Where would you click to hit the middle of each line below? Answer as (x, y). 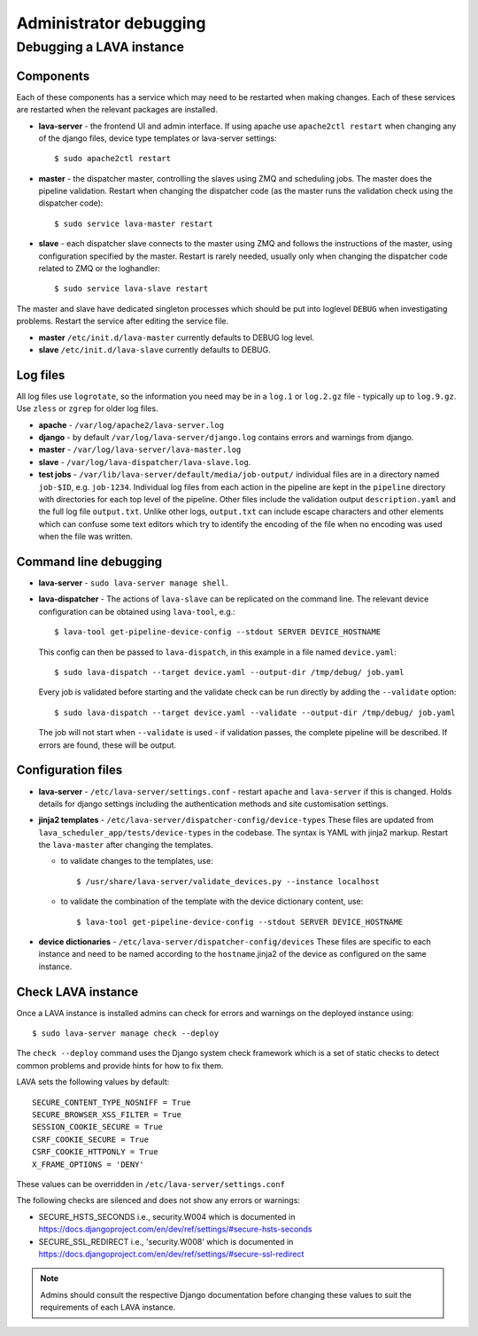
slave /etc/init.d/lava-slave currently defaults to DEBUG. (154, 349)
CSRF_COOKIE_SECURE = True (91, 1139)
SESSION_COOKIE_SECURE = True (98, 1127)
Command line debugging (89, 561)
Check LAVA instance (77, 992)
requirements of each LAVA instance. (108, 1308)
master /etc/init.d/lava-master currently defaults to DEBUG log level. (176, 338)
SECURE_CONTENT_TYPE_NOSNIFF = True (112, 1102)
